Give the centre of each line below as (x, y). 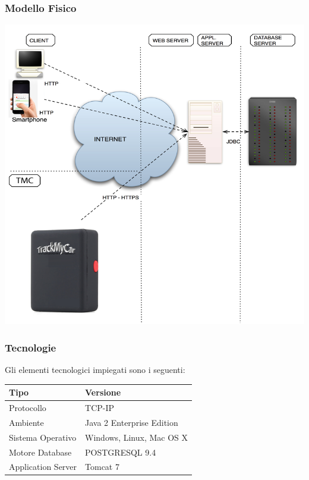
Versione (103, 392)
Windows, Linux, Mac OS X (137, 437)
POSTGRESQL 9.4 (121, 452)
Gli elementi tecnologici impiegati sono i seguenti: (95, 370)
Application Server (43, 467)
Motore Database (40, 452)
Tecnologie (31, 347)
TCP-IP (100, 407)
